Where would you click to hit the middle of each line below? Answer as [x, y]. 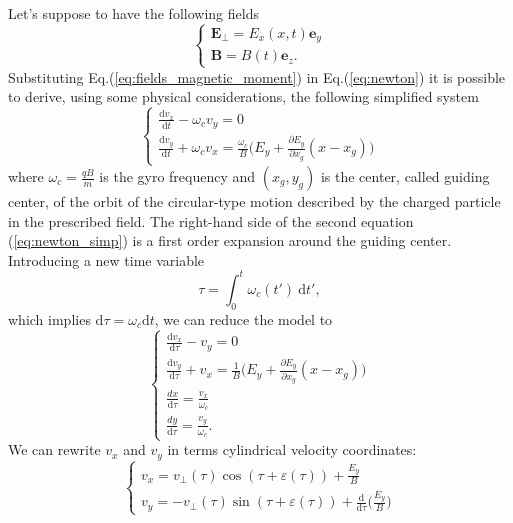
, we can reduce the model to [243, 318]
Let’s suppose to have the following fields [133, 13]
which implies [49, 318]
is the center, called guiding [405, 176]
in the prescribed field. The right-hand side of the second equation [211, 220]
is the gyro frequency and [177, 176]
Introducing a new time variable [106, 259]
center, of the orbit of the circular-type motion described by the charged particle [254, 201]
